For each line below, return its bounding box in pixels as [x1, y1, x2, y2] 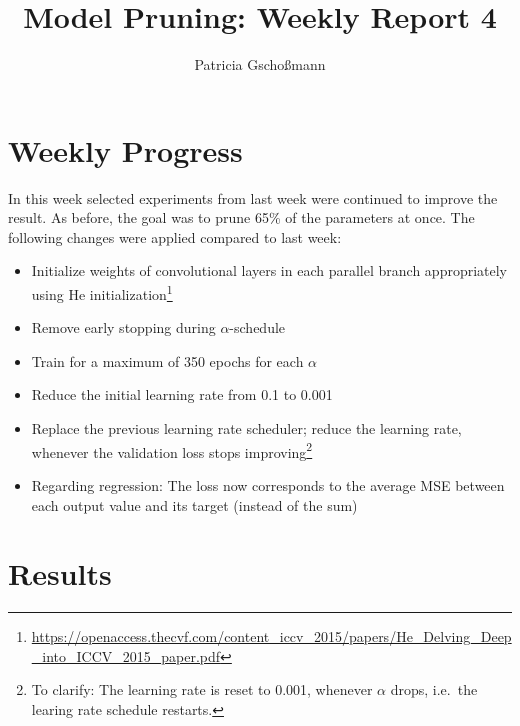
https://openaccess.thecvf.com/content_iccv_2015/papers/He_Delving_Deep [31, 626, 512, 647]
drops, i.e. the [390, 679, 478, 700]
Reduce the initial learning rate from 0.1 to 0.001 [31, 384, 333, 405]
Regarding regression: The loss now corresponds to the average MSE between [31, 474, 505, 495]
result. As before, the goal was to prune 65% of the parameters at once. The [8, 207, 475, 228]
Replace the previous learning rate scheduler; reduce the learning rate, [31, 418, 462, 439]
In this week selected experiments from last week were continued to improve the [8, 187, 498, 208]
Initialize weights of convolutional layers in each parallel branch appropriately [31, 260, 508, 281]
